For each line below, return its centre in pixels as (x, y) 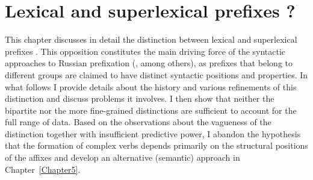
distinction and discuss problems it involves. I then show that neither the (140, 98)
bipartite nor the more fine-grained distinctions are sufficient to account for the (151, 110)
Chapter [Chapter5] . (43, 169)
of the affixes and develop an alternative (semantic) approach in (122, 157)
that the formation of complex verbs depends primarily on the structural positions (156, 145)
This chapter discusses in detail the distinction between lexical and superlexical (151, 39)
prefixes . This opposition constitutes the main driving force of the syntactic (145, 51)
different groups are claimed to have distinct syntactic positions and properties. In (156, 74)
